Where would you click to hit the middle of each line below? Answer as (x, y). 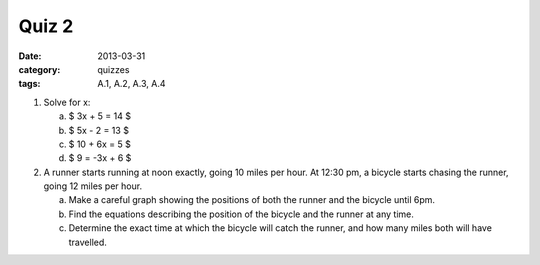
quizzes (113, 69)
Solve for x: (67, 102)
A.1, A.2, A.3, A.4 (131, 84)
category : (39, 69)
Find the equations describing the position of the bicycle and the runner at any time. (241, 214)
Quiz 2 (46, 26)
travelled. (87, 242)
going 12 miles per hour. (93, 186)
